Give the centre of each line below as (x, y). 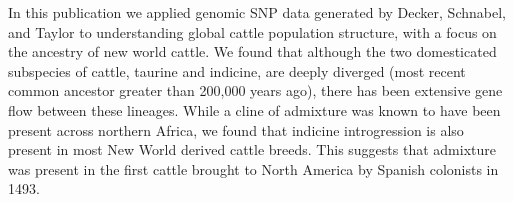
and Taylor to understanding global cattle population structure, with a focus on (252, 31)
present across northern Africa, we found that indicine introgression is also (236, 129)
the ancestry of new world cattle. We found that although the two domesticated (252, 51)
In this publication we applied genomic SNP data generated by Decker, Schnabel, (257, 12)
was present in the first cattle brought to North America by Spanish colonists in (253, 168)
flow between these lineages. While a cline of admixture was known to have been (254, 109)
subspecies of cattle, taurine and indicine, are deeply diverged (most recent (237, 70)
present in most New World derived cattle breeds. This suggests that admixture (252, 149)
